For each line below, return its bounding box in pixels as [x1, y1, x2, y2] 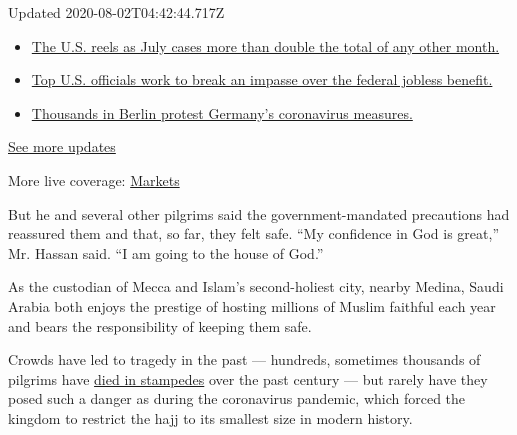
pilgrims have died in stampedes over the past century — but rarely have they [8, 368, 488, 389]
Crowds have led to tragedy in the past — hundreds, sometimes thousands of [8, 349, 481, 370]
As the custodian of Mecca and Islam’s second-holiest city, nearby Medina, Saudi [8, 276, 504, 297]
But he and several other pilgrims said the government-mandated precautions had [8, 203, 510, 224]
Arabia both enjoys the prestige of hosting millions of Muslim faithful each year [8, 295, 496, 316]
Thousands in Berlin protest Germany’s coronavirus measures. [31, 102, 413, 123]
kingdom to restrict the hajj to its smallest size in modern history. [8, 407, 413, 428]
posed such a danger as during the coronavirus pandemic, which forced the [8, 388, 466, 409]
